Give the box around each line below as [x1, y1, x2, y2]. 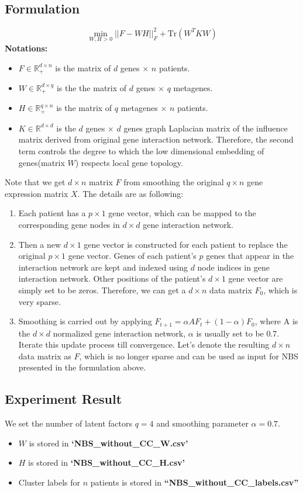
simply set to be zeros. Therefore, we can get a [18, 284, 186, 296]
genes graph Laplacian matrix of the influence [123, 122, 288, 134]
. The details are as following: [77, 187, 184, 199]
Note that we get [5, 176, 66, 188]
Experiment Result [5, 390, 122, 408]
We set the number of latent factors [5, 417, 132, 429]
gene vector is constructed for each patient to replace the [84, 238, 288, 250]
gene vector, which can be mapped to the [108, 207, 256, 219]
